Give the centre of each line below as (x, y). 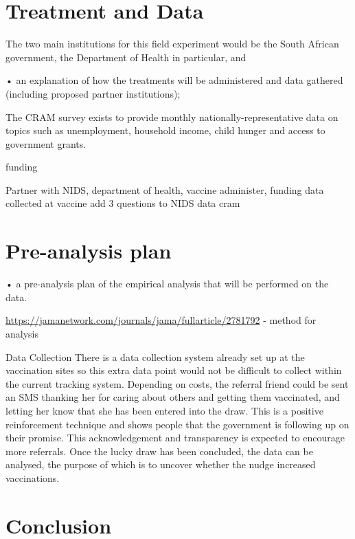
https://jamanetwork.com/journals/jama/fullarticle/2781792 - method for (161, 320)
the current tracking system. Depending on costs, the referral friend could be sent (177, 383)
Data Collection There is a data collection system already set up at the (155, 356)
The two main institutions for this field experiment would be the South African (172, 44)
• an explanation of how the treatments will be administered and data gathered (174, 80)
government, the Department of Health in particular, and (126, 57)
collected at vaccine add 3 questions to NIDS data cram (123, 203)
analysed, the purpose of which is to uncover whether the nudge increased (161, 464)
